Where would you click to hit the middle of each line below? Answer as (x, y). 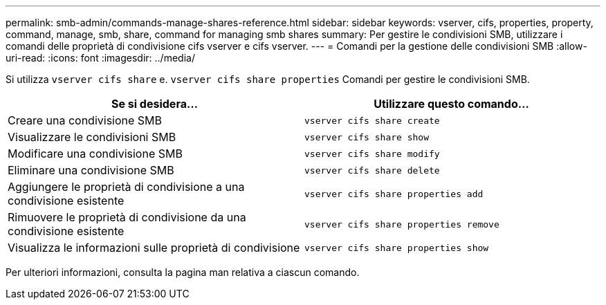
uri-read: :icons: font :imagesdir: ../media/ (100, 58)
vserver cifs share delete (372, 170)
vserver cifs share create (372, 120)
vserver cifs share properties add (394, 194)
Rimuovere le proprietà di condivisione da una (127, 217)
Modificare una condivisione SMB (95, 154)
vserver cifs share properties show (397, 248)
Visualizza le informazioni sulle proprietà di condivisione (154, 248)
